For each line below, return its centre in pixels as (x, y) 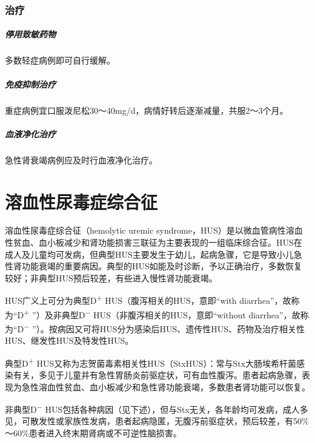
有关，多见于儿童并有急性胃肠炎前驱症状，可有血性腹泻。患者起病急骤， (157, 375)
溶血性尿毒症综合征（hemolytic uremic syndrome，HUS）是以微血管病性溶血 (154, 230)
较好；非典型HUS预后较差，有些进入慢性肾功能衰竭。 (111, 277)
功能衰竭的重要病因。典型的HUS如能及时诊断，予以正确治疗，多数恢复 (162, 266)
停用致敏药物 (30, 34)
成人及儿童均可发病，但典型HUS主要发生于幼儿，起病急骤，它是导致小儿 (149, 254)
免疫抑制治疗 (30, 84)
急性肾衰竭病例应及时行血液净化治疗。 (81, 159)
